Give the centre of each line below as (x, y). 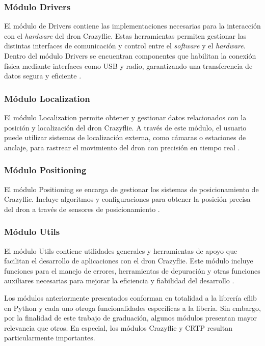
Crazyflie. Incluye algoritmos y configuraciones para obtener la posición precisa (127, 199)
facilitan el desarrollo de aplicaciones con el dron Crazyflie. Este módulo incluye (129, 261)
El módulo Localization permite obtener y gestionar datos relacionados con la (125, 117)
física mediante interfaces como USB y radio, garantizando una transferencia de (128, 65)
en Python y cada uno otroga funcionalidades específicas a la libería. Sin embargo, (132, 308)
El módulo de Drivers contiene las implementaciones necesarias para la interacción (132, 26)
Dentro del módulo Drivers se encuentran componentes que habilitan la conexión (130, 56)
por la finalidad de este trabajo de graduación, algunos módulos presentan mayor (130, 318)
